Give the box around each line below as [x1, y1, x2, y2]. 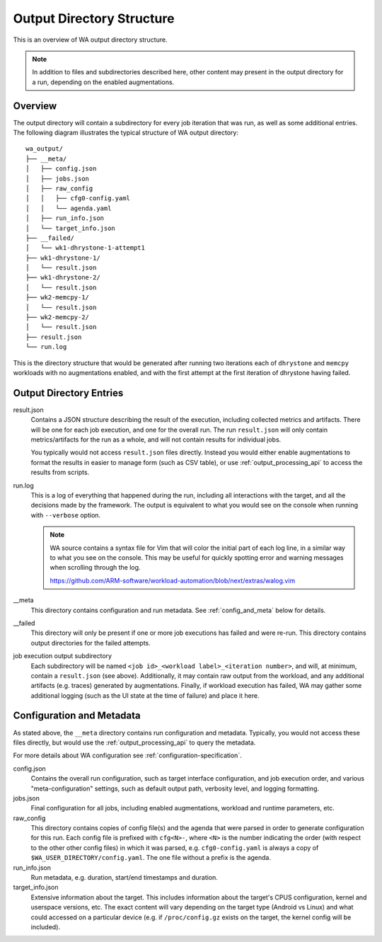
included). [30, 923, 60, 931]
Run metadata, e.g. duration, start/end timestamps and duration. [30, 873, 219, 882]
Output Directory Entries [13, 386, 124, 399]
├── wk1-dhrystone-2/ [25, 273, 100, 282]
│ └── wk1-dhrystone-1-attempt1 [25, 244, 145, 252]
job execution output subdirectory [13, 652, 112, 660]
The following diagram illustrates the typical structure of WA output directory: [13, 128, 238, 137]
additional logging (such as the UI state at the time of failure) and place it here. [30, 691, 260, 700]
